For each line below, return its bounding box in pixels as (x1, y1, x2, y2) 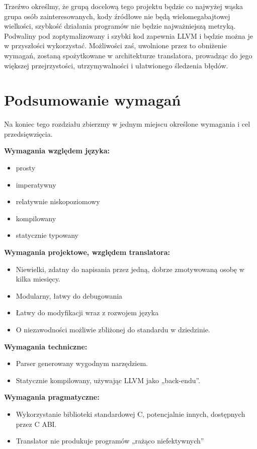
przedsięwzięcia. (4, 128, 53, 139)
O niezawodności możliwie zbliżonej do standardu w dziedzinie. (16, 324, 210, 334)
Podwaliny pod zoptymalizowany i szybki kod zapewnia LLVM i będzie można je (4, 30, 253, 41)
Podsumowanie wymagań (4, 89, 181, 110)
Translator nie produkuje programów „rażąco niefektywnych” (16, 435, 204, 446)
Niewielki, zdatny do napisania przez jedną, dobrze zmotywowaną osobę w (16, 263, 244, 274)
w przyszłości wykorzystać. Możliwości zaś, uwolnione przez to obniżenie (4, 40, 227, 51)
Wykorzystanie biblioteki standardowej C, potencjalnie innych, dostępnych (16, 408, 245, 419)
